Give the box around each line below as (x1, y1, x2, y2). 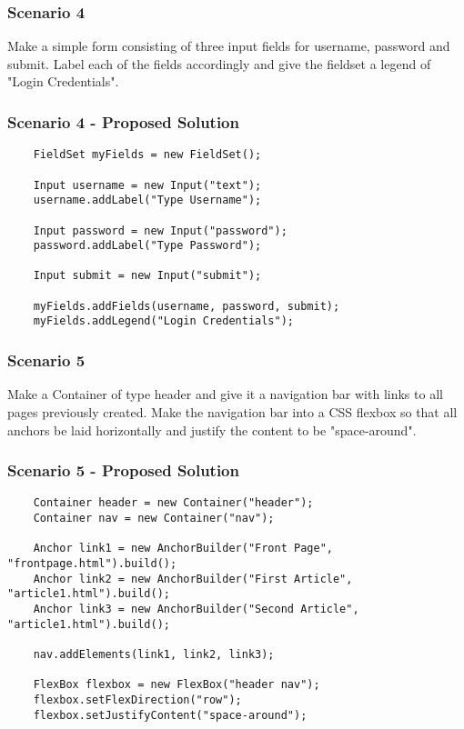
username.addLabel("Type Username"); (33, 194, 262, 207)
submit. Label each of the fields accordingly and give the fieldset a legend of (7, 54, 431, 73)
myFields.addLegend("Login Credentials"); (33, 315, 294, 328)
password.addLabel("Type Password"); (33, 239, 262, 253)
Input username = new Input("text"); (33, 178, 262, 192)
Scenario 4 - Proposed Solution (7, 110, 239, 133)
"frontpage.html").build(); (7, 556, 177, 570)
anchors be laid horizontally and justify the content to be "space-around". (7, 420, 417, 439)
